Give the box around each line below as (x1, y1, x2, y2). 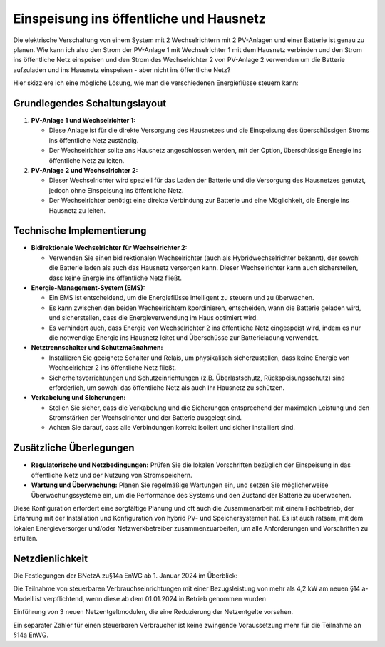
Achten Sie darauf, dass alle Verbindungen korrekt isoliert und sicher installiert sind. (48, 423, 296, 432)
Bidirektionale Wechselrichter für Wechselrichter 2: (31, 244, 188, 252)
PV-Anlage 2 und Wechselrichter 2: (31, 166, 138, 174)
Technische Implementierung (13, 225, 147, 237)
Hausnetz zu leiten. (48, 206, 106, 214)
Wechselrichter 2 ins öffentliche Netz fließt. (48, 363, 177, 372)
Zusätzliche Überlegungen (13, 442, 135, 454)
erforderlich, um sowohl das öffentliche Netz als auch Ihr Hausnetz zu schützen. (48, 383, 285, 392)
